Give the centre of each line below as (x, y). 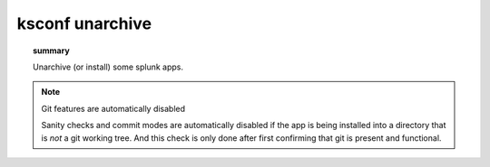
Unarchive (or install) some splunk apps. (108, 67)
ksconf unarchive (84, 23)
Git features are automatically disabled (113, 108)
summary (51, 51)
